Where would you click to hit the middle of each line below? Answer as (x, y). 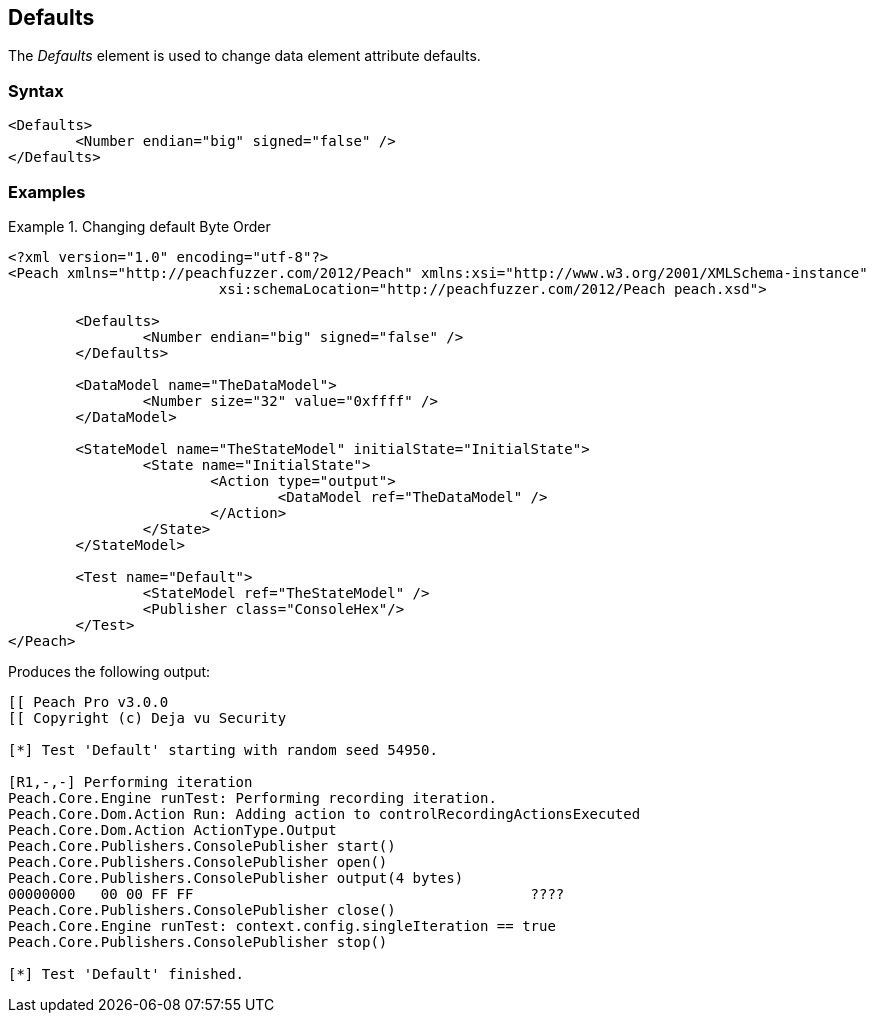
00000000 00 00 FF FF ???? (286, 893)
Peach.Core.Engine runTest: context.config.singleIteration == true (282, 925)
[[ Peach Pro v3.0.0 (88, 701)
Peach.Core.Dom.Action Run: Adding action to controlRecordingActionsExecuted (324, 813)
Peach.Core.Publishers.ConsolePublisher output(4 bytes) (236, 877)
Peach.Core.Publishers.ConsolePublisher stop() (198, 941)
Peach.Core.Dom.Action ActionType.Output (172, 829)
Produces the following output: (109, 671)
